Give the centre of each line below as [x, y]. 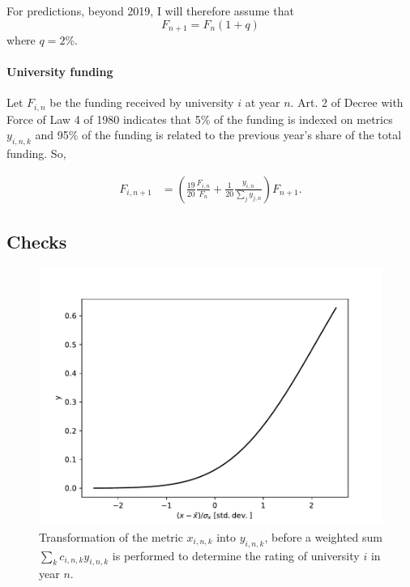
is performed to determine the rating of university [236, 555]
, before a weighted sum [323, 536]
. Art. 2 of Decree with [347, 102]
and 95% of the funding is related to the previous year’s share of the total [218, 135]
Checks [37, 242]
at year [263, 102]
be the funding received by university [142, 102]
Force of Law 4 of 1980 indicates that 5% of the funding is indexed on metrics [200, 119]
